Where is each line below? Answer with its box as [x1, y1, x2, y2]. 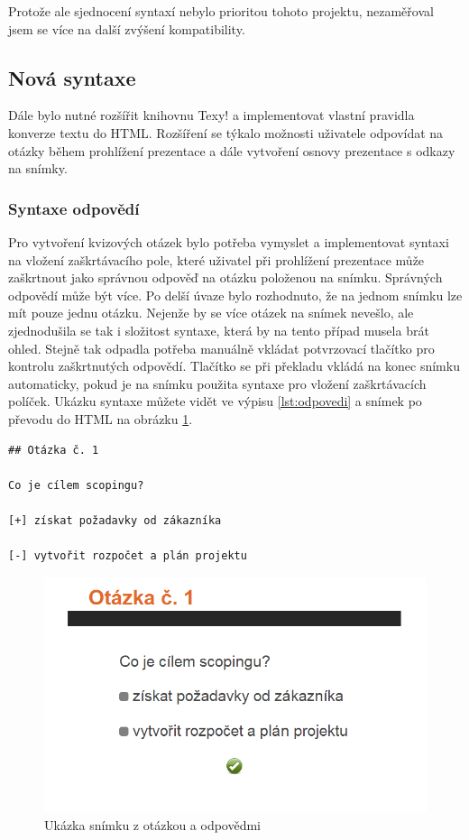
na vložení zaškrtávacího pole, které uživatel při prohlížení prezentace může [8, 250, 425, 269]
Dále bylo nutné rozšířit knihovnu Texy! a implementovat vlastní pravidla [8, 106, 415, 125]
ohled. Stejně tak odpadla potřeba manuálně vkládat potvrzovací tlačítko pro [8, 338, 435, 357]
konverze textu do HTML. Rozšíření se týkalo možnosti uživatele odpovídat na [8, 123, 444, 142]
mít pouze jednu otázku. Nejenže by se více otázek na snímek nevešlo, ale [8, 303, 414, 322]
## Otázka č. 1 [8, 443, 99, 457]
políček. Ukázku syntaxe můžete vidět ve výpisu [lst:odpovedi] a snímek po [8, 392, 422, 411]
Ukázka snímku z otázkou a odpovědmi [44, 815, 262, 834]
